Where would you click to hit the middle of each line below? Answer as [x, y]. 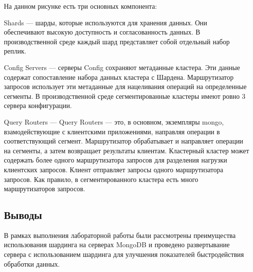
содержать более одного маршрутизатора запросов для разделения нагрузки [116, 160]
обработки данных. [32, 263]
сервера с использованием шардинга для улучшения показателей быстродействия [124, 254]
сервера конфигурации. [38, 105]
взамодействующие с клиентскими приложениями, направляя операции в [112, 131]
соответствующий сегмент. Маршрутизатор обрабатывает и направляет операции [124, 141]
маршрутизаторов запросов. [45, 189]
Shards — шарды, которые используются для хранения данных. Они [106, 22]
